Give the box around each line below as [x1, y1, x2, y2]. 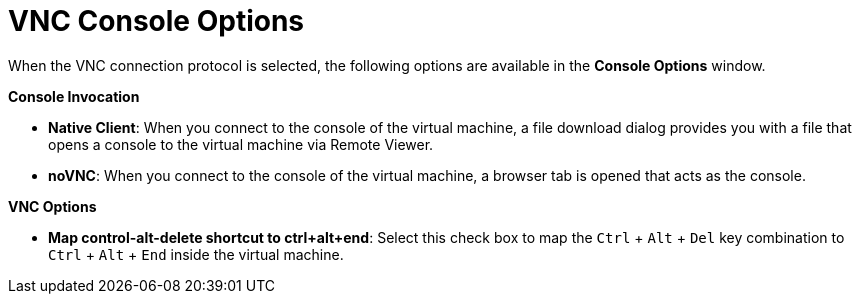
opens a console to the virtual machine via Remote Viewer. [48, 135, 434, 153]
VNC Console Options [8, 4, 305, 38]
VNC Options [8, 197, 97, 215]
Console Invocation [8, 87, 140, 105]
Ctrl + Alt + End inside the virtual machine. [48, 245, 344, 263]
